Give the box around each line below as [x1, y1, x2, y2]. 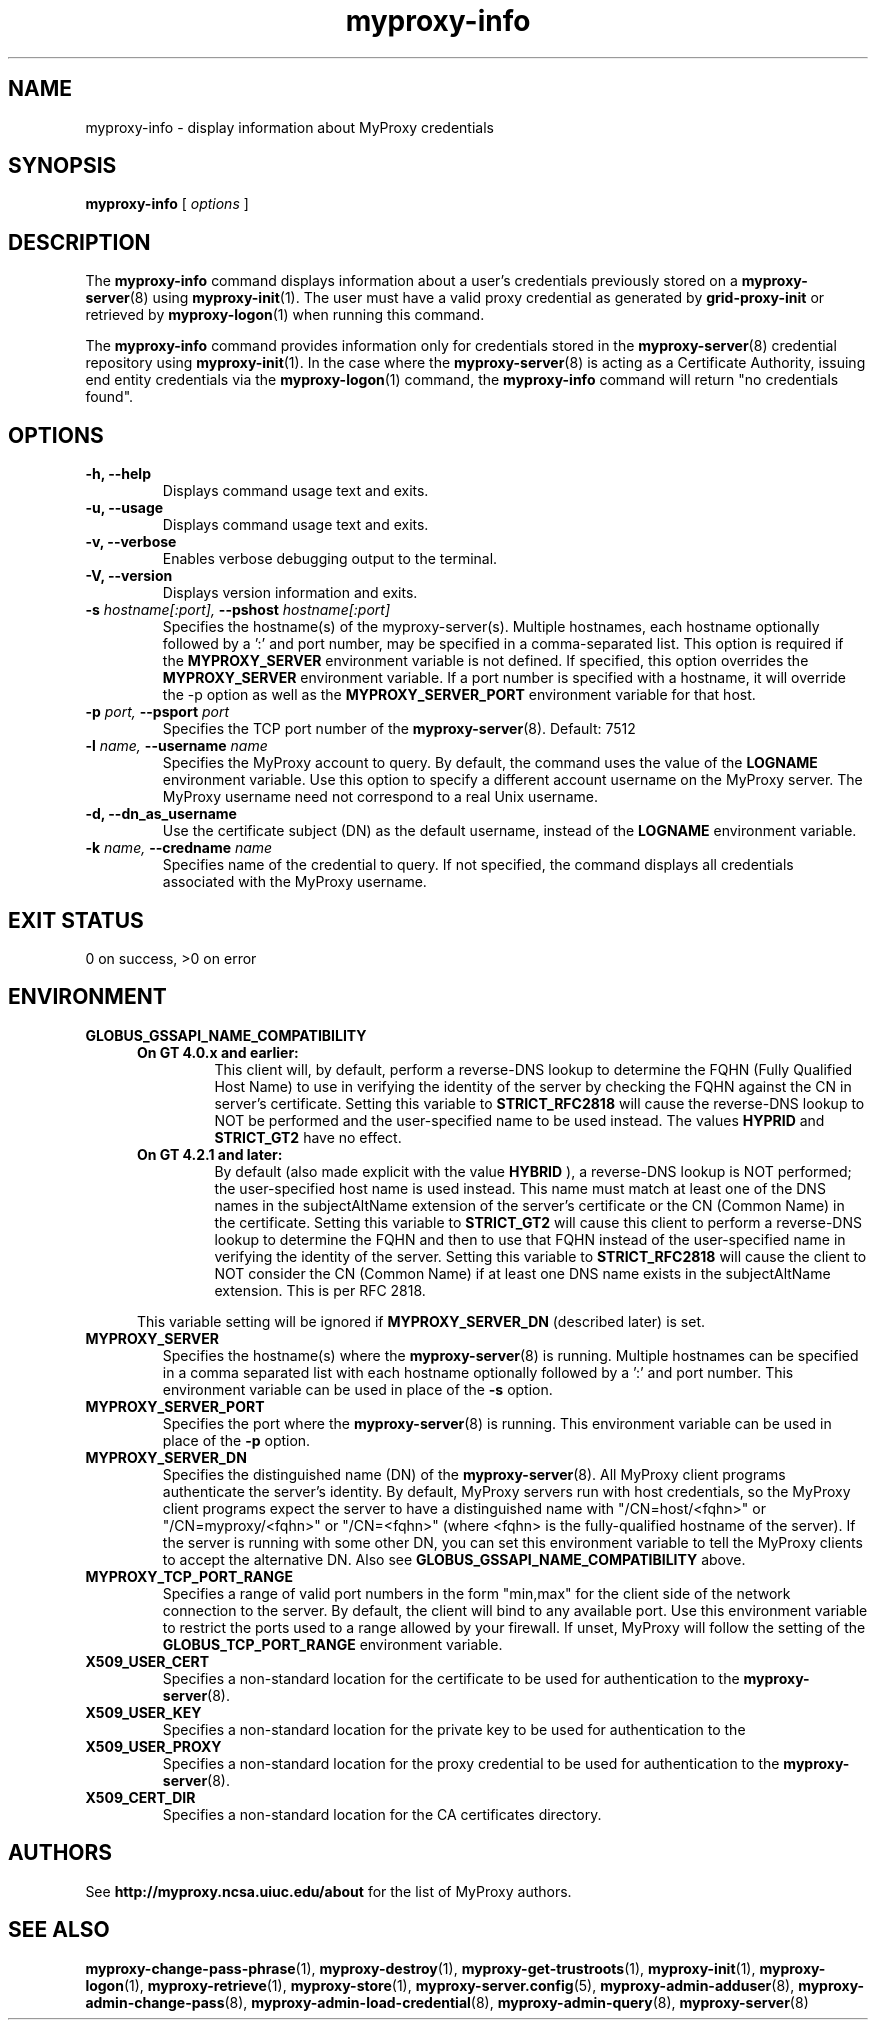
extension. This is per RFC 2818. [214, 1281, 426, 1299]
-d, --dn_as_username [85, 805, 237, 823]
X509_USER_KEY [85, 1703, 202, 1721]
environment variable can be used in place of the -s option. [162, 1380, 553, 1398]
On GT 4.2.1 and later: [137, 1145, 283, 1163]
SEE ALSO [8, 1917, 110, 1943]
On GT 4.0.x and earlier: [137, 1043, 299, 1061]
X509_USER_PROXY [85, 1737, 222, 1755]
